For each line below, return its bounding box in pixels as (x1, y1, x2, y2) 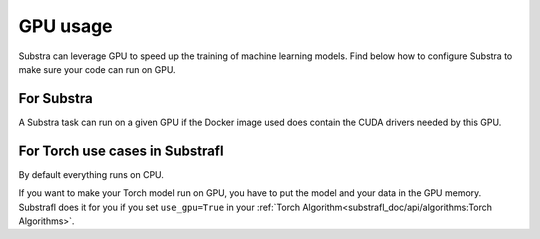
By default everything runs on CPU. (18, 168, 165, 180)
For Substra (18, 90, 94, 107)
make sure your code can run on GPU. (18, 63, 176, 75)
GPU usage (18, 15, 114, 37)
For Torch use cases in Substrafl (18, 142, 224, 159)
